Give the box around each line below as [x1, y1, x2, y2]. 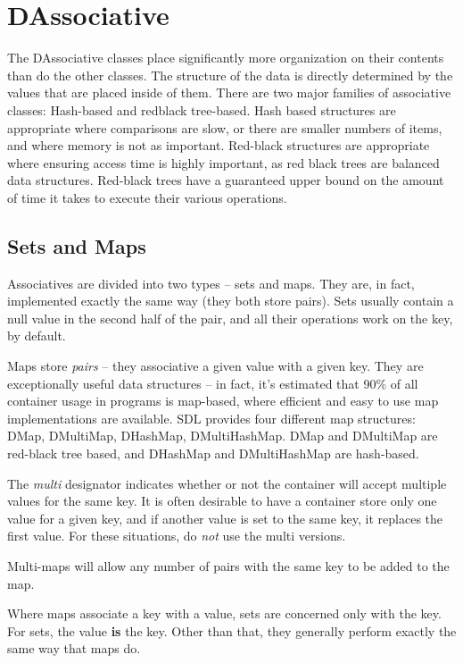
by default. [7, 326, 66, 345]
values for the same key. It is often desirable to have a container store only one [7, 491, 437, 510]
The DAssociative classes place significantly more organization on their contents [7, 48, 444, 67]
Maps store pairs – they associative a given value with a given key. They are [7, 357, 424, 375]
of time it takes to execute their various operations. [7, 188, 287, 206]
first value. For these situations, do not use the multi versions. [7, 526, 346, 545]
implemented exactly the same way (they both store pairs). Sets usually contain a [7, 291, 454, 310]
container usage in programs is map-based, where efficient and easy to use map [7, 391, 439, 410]
